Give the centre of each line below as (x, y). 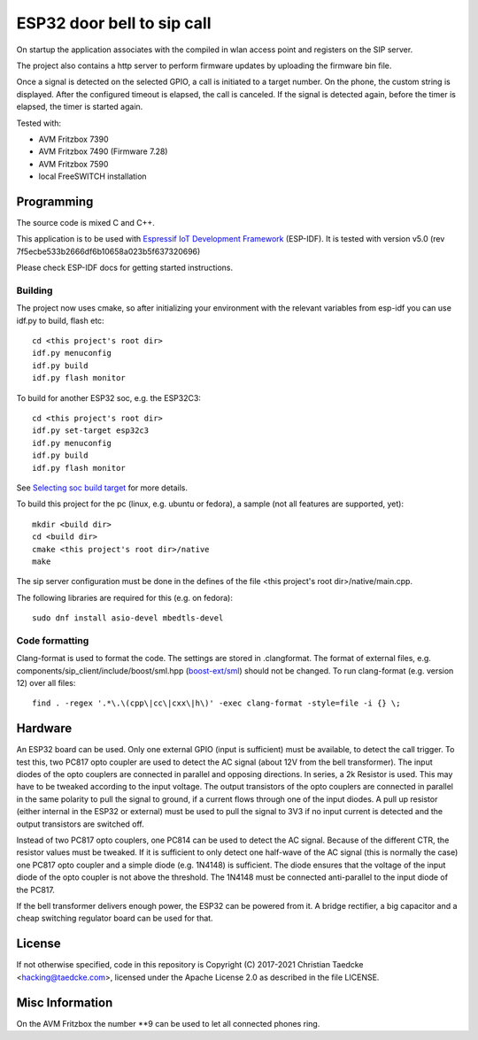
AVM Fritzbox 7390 (73, 139)
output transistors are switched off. (81, 824)
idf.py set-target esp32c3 (91, 431)
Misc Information (65, 1002)
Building (35, 290)
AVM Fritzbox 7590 (73, 164)
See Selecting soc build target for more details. (102, 488)
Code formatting (53, 640)
